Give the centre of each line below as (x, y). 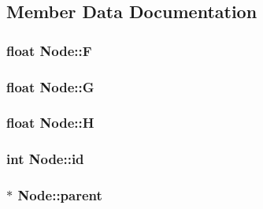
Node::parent (60, 195)
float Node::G (50, 86)
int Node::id (45, 159)
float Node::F (49, 50)
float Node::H (50, 123)
